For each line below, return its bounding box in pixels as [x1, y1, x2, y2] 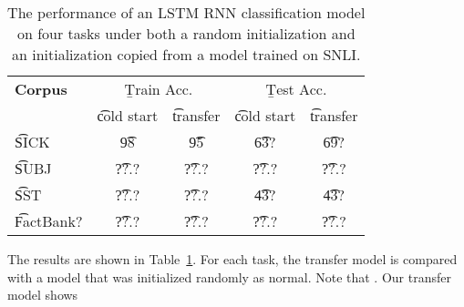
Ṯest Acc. [265, 78, 327, 99]
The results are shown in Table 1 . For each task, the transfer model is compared [7, 250, 458, 268]
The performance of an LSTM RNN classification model [7, 2, 366, 23]
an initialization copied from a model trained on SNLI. [11, 44, 361, 65]
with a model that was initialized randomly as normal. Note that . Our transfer [7, 267, 451, 286]
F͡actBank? [15, 210, 83, 231]
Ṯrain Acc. [124, 78, 193, 99]
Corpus [15, 78, 67, 99]
